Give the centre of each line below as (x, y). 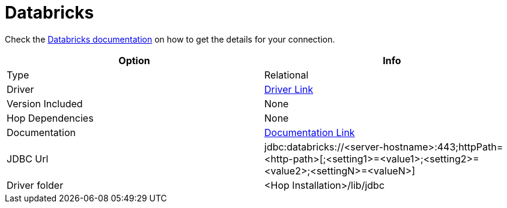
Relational (287, 75)
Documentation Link (310, 132)
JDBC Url (28, 159)
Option (134, 60)
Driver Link (289, 89)
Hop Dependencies (50, 118)
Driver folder (35, 185)
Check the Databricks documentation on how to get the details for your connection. (170, 39)
